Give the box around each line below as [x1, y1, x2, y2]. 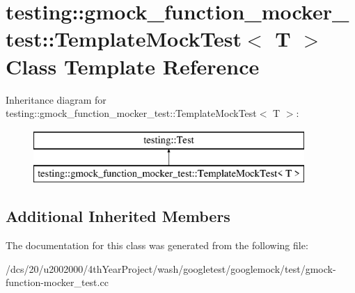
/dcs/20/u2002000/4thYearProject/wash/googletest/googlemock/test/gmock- [6, 261, 336, 276]
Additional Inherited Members [6, 205, 230, 227]
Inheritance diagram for [6, 92, 106, 106]
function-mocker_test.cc [6, 275, 109, 290]
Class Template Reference [6, 52, 260, 80]
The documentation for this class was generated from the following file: [6, 238, 308, 253]
